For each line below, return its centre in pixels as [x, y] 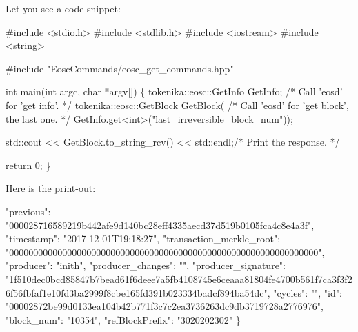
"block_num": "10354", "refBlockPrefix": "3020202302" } [123, 319]
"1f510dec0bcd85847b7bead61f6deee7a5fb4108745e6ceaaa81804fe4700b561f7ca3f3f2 [179, 279]
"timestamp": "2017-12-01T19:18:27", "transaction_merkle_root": [143, 238]
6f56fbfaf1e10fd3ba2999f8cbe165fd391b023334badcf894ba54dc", [138, 292]
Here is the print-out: [51, 188]
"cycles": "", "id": [308, 292]
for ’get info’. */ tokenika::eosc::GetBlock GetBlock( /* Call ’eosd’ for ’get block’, [177, 105]
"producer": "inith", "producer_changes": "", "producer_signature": [146, 265]
